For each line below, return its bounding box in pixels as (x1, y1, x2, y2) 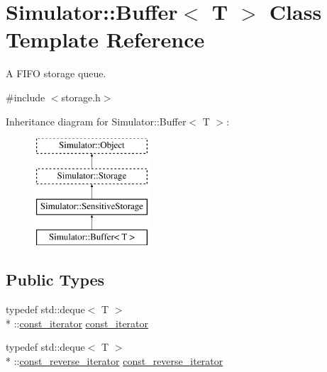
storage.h (61, 89, 101, 104)
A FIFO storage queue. (6, 66, 106, 81)
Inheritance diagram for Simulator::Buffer (6, 113, 187, 128)
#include (6, 89, 45, 104)
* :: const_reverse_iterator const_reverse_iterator (6, 353, 223, 368)
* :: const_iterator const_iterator (6, 315, 149, 330)
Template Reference (6, 25, 205, 54)
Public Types (6, 269, 105, 291)
